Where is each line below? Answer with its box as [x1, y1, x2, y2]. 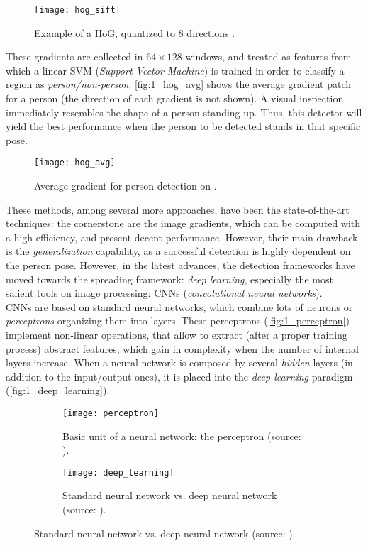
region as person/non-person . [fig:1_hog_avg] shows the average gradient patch [6, 77, 352, 92]
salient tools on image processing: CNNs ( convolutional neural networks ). [6, 285, 323, 300]
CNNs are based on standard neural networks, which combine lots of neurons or [6, 299, 353, 314]
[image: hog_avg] [34, 158, 116, 168]
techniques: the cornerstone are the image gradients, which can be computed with [6, 216, 361, 231]
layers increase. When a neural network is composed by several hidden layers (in [6, 355, 353, 370]
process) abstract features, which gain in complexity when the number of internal [6, 341, 359, 356]
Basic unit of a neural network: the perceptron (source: [62, 428, 301, 443]
